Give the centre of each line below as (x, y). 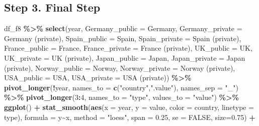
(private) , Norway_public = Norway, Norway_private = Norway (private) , (120, 68)
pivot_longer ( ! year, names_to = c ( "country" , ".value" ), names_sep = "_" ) (121, 87)
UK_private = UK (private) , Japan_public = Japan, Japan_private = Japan (125, 57)
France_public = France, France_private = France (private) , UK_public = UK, (128, 48)
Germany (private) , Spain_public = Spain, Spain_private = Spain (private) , (123, 38)
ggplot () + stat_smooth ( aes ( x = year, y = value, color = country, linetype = (129, 107)
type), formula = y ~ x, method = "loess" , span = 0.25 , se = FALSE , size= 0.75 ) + (130, 117)
